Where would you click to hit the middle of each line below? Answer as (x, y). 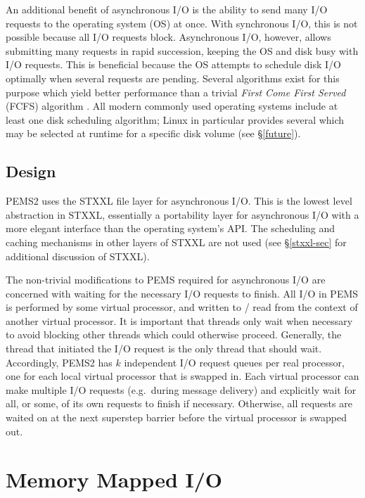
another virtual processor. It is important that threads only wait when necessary (179, 320)
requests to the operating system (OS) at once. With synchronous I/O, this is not (182, 23)
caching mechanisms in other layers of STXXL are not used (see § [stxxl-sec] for (176, 242)
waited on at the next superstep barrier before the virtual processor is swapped (176, 417)
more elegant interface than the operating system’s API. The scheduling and (171, 228)
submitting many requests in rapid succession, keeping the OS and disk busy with (182, 50)
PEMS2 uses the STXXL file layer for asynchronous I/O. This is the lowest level (179, 201)
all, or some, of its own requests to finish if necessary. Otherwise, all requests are (179, 403)
